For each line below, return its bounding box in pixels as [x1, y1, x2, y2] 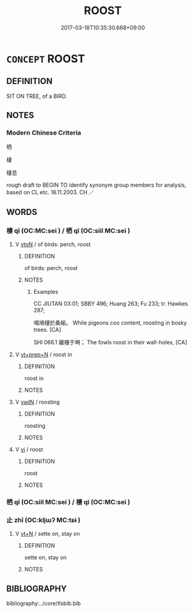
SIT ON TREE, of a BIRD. [6, 92, 67, 100]
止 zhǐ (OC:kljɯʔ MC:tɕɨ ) [6, 516, 81, 524]
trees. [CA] [33, 326, 61, 334]
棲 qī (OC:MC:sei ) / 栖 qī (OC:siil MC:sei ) [6, 226, 130, 235]
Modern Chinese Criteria [6, 129, 81, 137]
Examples [33, 288, 59, 296]
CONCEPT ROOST [6, 51, 86, 66]
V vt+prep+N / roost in [15, 351, 72, 358]
